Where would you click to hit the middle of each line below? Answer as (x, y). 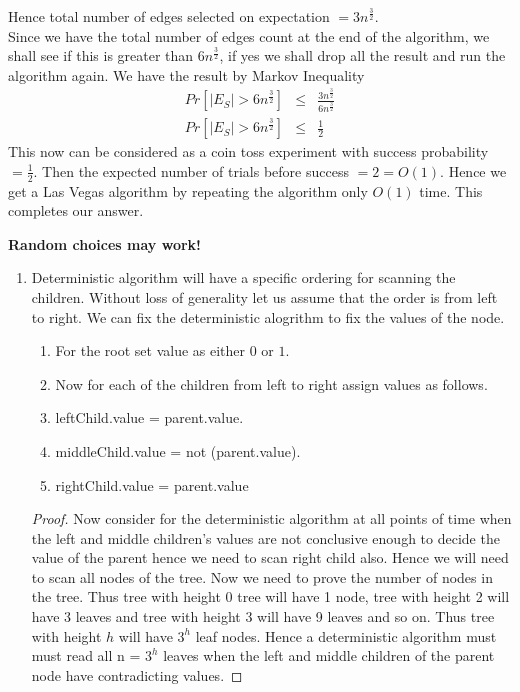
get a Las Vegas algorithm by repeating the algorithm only (188, 190)
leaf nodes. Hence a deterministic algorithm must (346, 635)
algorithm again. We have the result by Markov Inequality (186, 74)
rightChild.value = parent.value (152, 484)
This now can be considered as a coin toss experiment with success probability (248, 151)
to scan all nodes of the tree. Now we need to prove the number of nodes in (262, 576)
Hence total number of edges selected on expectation (169, 16)
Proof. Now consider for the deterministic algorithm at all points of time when (271, 518)
